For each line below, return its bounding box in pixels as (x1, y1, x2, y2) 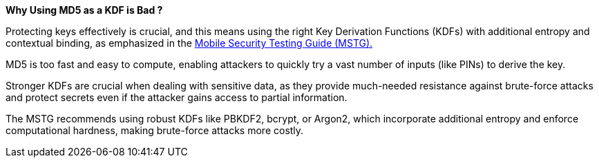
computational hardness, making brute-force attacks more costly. (6, 124, 304, 136)
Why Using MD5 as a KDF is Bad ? (6, 4, 163, 16)
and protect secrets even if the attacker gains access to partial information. (6, 91, 348, 103)
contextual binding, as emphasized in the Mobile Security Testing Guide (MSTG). (6, 37, 373, 49)
